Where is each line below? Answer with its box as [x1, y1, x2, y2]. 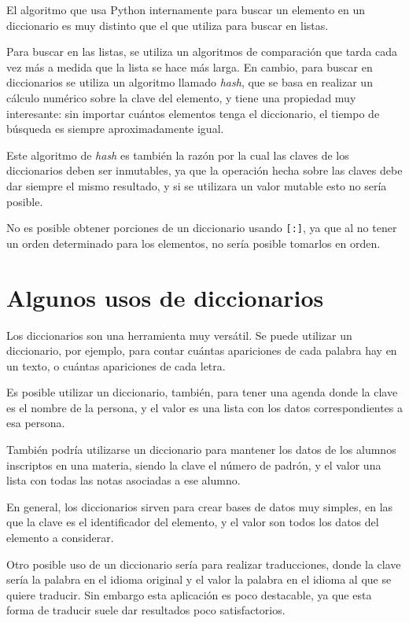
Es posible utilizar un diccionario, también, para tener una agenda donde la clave [6, 384, 398, 400]
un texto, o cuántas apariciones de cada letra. [6, 357, 226, 374]
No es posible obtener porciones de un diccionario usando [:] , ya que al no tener [6, 219, 397, 236]
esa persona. [6, 415, 65, 431]
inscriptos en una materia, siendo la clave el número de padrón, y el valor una [6, 456, 381, 473]
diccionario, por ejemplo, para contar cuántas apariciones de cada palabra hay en [6, 342, 397, 359]
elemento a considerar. [6, 529, 114, 546]
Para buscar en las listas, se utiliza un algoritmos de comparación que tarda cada [6, 43, 398, 60]
